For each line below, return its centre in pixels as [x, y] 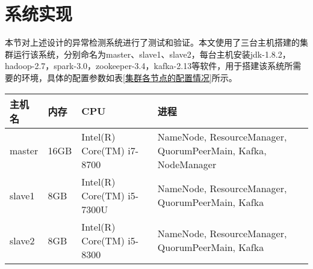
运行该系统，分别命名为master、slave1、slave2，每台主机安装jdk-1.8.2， [152, 54]
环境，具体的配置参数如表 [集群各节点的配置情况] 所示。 [129, 77]
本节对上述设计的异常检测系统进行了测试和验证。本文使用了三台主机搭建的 [152, 42]
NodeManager [187, 164]
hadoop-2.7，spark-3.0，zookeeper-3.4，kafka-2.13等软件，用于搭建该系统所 [149, 66]
